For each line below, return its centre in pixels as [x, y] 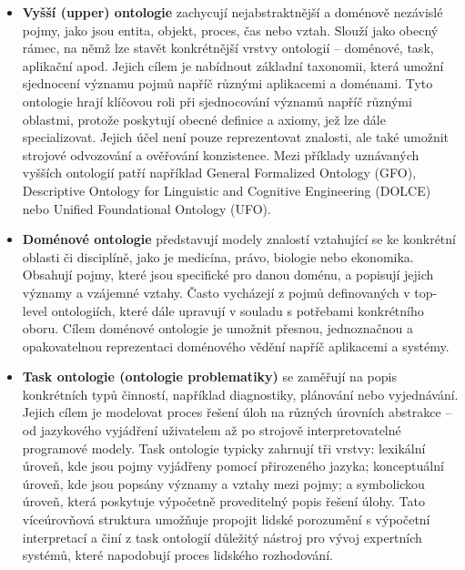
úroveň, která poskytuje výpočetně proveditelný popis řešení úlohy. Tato [224, 501]
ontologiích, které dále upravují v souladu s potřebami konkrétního [238, 310]
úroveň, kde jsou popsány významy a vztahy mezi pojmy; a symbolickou [223, 483]
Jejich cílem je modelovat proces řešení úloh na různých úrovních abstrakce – [237, 412]
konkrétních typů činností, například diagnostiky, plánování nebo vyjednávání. [240, 394]
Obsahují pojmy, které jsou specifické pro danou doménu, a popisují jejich [228, 275]
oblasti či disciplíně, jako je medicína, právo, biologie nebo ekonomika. [218, 256]
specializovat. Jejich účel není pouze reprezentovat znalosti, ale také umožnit [236, 137]
